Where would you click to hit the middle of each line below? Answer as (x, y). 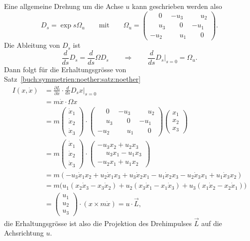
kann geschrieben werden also (177, 6)
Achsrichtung (24, 233)
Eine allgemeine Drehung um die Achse (64, 6)
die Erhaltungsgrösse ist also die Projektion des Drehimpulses (98, 223)
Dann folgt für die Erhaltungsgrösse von (65, 69)
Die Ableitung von (32, 45)
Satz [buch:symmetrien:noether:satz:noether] (72, 79)
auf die (212, 223)
